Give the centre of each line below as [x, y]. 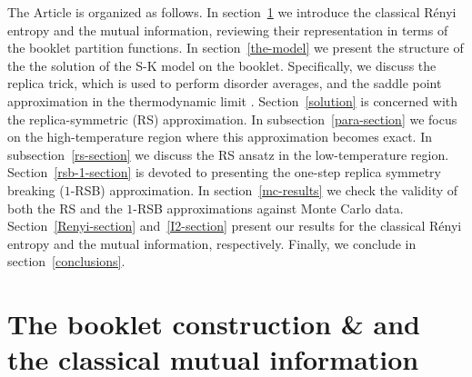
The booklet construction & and [214, 324]
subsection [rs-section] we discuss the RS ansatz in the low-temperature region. [228, 154]
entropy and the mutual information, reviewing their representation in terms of [228, 30]
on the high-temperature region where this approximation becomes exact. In [220, 137]
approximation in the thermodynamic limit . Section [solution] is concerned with [232, 100]
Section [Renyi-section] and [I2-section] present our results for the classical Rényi [235, 226]
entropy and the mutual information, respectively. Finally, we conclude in [212, 243]
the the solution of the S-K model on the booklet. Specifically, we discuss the [222, 65]
